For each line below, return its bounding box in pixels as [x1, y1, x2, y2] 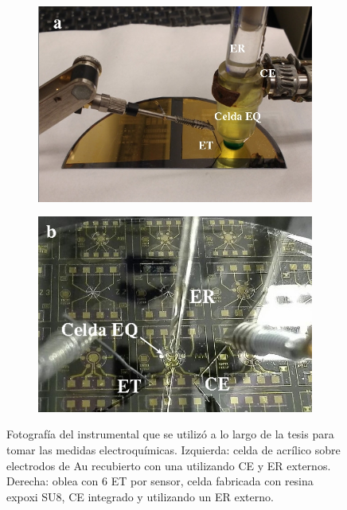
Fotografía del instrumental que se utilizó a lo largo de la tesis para [6, 426, 334, 442]
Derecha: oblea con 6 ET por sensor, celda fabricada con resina [6, 473, 314, 489]
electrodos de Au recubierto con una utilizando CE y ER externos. [6, 457, 331, 473]
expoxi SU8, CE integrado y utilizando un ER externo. [6, 488, 274, 504]
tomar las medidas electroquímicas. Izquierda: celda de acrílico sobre [6, 442, 341, 458]
